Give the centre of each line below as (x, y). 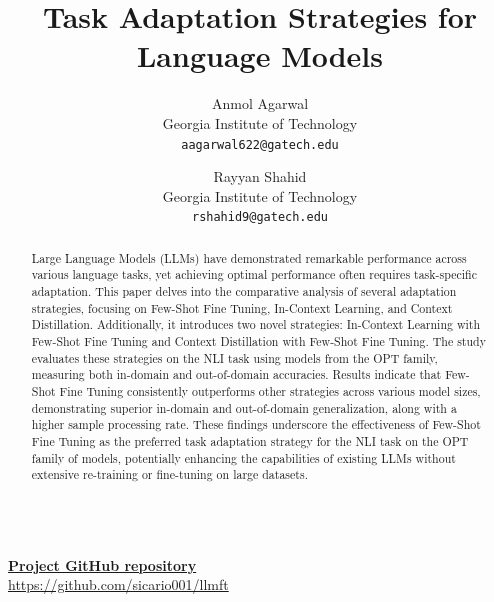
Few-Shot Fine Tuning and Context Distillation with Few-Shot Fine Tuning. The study (258, 341)
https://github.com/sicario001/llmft (118, 584)
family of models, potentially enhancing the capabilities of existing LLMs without (243, 457)
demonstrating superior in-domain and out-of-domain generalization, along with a (244, 407)
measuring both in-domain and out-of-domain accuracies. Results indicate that (236, 374)
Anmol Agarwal (260, 103)
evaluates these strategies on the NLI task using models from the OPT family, (234, 357)
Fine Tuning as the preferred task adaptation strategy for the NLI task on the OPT (250, 441)
